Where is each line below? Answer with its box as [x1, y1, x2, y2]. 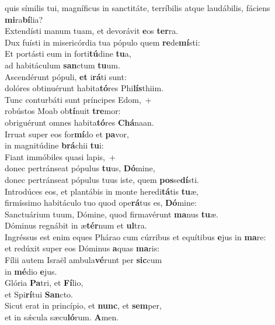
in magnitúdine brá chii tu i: [5, 139, 104, 151]
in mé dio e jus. [5, 265, 57, 277]
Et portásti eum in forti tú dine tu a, [5, 47, 131, 60]
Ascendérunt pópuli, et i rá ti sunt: [5, 70, 127, 82]
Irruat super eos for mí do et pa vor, [5, 127, 129, 140]
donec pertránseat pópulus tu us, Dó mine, [5, 162, 155, 174]
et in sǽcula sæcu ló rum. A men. [5, 311, 119, 323]
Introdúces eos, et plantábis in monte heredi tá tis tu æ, [5, 185, 199, 197]
